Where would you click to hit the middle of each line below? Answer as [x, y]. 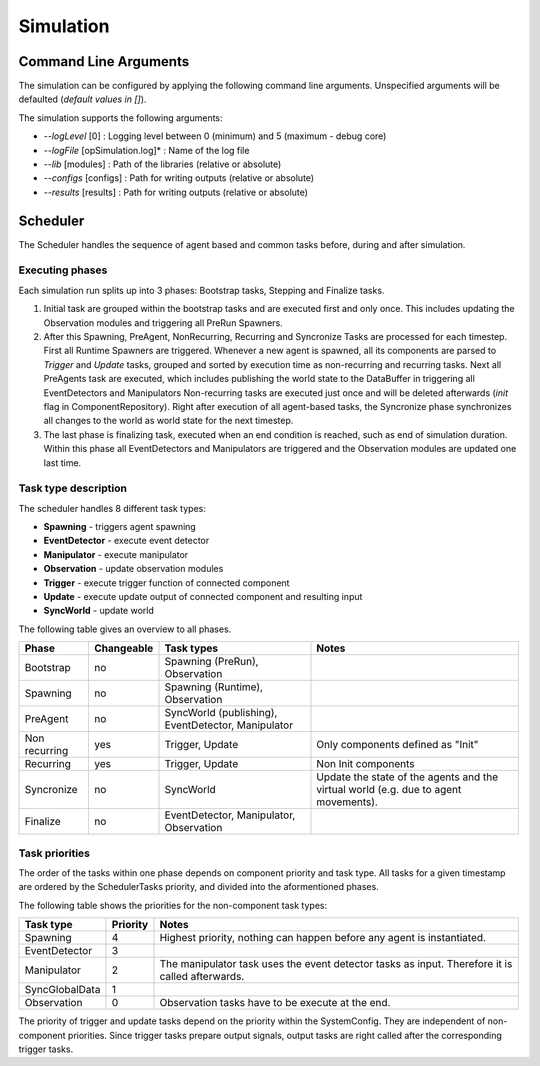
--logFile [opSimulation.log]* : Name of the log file [146, 150]
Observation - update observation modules [133, 569]
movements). [347, 802]
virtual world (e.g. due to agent [389, 790]
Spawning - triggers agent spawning [120, 527]
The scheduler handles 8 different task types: [112, 508]
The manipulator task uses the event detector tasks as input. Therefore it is [336, 964]
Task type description [72, 488]
